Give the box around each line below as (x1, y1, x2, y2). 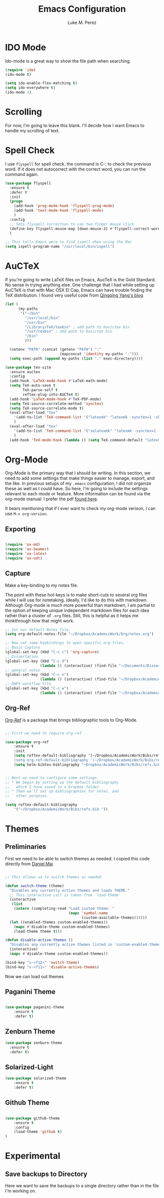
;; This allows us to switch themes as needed (5, 875, 102, 879)
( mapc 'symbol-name (68, 911, 108, 916)
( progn (9, 199, 23, 204)
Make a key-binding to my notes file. (5, 582, 79, 588)
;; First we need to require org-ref (5, 730, 82, 736)
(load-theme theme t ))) (14, 929, 62, 934)
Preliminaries (5, 843, 46, 851)
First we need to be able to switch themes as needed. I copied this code (5, 856, 150, 861)
